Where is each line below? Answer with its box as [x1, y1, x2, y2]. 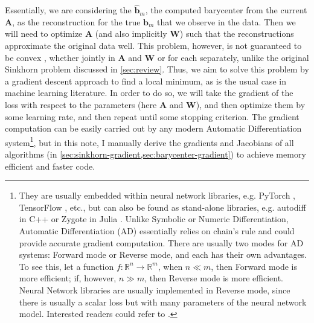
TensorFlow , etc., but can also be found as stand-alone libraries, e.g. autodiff [19, 200, 306, 213]
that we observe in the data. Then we [157, 15, 296, 28]
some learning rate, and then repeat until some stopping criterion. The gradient [5, 110, 300, 123]
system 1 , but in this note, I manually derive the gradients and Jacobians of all [5, 134, 294, 149]
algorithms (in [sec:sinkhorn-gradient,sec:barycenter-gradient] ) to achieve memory [5, 148, 306, 160]
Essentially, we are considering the [5, 4, 132, 16]
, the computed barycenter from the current [145, 4, 307, 16]
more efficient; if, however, [19, 272, 117, 284]
